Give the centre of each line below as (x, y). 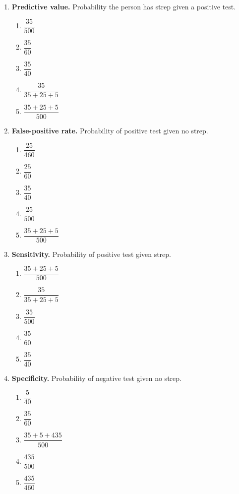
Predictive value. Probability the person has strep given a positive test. (124, 6)
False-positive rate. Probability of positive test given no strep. (110, 130)
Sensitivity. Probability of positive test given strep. (91, 254)
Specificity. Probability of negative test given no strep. (96, 378)
